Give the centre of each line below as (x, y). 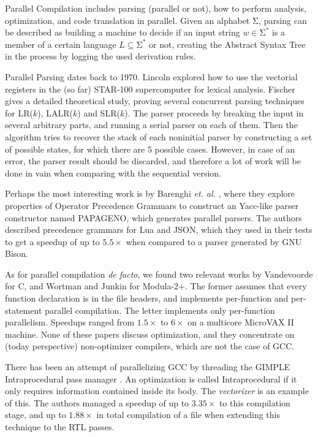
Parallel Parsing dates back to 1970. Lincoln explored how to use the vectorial (151, 76)
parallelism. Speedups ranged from (70, 322)
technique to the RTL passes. (60, 427)
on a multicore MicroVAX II (241, 322)
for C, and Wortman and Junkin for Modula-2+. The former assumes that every (156, 286)
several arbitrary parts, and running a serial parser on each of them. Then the (151, 125)
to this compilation (255, 402)
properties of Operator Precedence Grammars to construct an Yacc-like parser (152, 205)
